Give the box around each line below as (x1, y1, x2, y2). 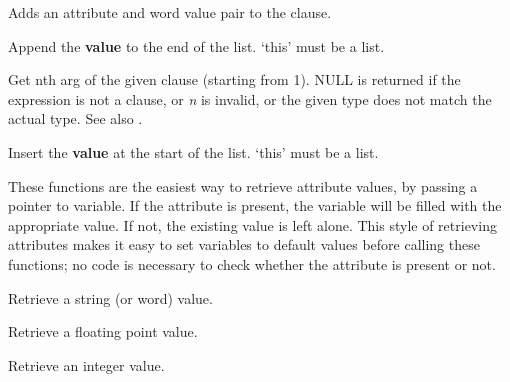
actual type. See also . (8, 108, 143, 129)
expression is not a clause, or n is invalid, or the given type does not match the (8, 88, 492, 109)
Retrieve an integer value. (8, 354, 165, 375)
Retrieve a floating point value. (8, 321, 198, 342)
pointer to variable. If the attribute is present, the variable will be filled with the (8, 195, 502, 216)
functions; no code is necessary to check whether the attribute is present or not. (8, 253, 496, 274)
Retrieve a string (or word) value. (8, 287, 213, 308)
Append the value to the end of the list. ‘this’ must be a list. (8, 35, 385, 56)
